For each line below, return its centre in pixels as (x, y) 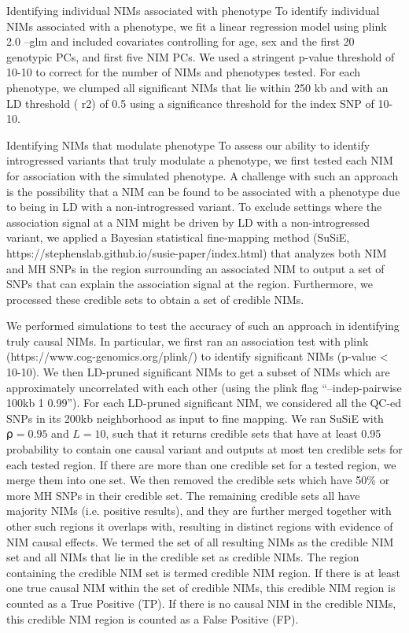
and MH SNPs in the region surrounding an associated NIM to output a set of (195, 268)
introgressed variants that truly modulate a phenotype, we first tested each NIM (200, 160)
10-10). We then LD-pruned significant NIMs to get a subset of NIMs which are (198, 372)
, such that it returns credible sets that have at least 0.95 (243, 433)
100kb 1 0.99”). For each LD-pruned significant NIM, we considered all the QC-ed (204, 403)
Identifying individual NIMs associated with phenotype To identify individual (193, 10)
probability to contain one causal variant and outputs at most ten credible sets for (204, 449)
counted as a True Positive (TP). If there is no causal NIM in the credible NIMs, (201, 603)
